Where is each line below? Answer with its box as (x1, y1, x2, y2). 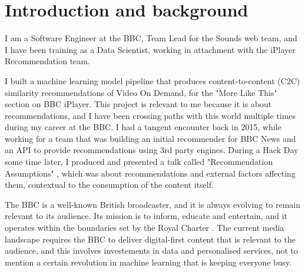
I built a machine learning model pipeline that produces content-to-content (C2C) (5, 74, 300, 87)
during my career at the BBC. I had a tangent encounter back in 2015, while (5, 121, 281, 133)
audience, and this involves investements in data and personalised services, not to (5, 244, 299, 257)
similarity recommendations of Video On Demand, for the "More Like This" (5, 86, 277, 98)
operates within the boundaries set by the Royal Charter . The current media (5, 221, 284, 234)
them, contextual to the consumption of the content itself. (5, 178, 214, 191)
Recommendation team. (5, 55, 90, 67)
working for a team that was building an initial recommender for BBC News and (5, 132, 296, 144)
